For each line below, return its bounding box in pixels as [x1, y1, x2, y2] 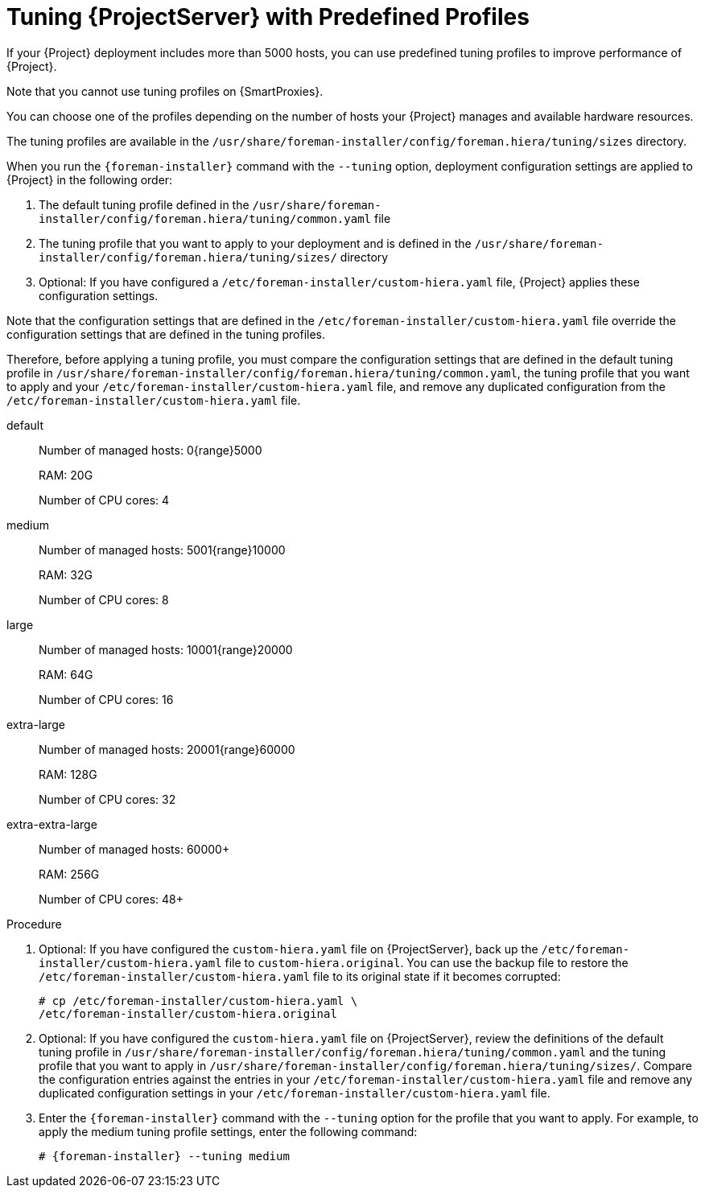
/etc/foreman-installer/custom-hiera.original [39, 1007, 337, 1020]
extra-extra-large [6, 817, 97, 831]
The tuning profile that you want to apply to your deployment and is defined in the [39, 236, 472, 250]
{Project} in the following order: [6, 172, 173, 187]
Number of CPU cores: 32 [39, 792, 176, 806]
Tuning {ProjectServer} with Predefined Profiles [6, 3, 530, 31]
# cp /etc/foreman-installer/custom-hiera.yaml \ [39, 994, 358, 1007]
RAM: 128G [39, 767, 97, 781]
